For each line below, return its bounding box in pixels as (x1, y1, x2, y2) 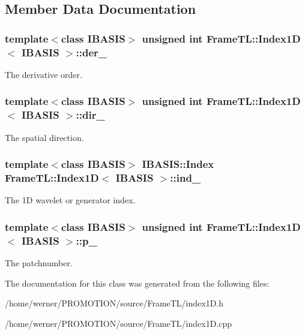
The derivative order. (5, 68, 82, 80)
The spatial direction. (5, 131, 84, 143)
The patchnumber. (5, 257, 73, 269)
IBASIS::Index (142, 157, 214, 171)
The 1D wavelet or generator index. (5, 194, 136, 206)
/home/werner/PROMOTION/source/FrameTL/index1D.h (5, 297, 224, 309)
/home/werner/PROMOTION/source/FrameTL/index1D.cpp (5, 317, 232, 329)
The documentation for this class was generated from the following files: (5, 276, 270, 289)
